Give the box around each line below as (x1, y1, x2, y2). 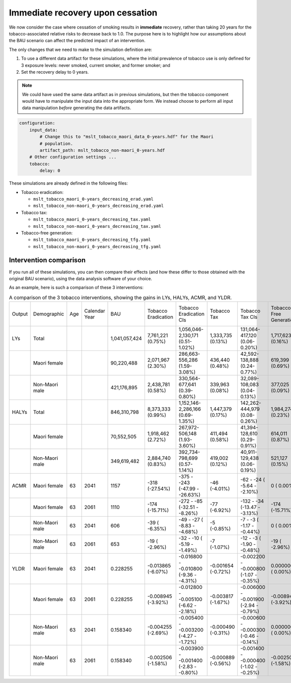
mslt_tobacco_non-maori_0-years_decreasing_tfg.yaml (33, 244, 162, 249)
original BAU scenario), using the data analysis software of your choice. (9, 275, 152, 281)
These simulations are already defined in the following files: (9, 180, 128, 186)
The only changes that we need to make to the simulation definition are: (9, 47, 152, 52)
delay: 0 (39, 168, 61, 174)
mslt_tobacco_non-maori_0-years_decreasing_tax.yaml (33, 223, 162, 229)
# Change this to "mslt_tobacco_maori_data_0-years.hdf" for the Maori (39, 134, 214, 140)
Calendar (84, 308, 105, 315)
